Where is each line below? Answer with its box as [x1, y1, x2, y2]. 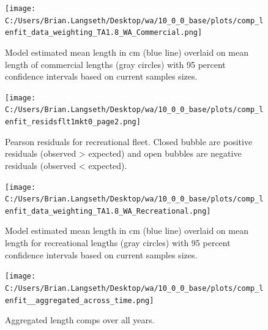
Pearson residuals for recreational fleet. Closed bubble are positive [5, 135, 253, 148]
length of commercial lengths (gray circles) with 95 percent [5, 58, 226, 70]
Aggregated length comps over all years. [5, 313, 155, 326]
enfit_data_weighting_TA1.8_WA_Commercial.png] [5, 28, 203, 37]
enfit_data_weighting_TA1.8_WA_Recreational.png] [5, 206, 211, 216]
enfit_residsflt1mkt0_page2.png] [5, 118, 141, 127]
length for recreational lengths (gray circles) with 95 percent [5, 236, 231, 249]
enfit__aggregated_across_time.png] [5, 296, 154, 305]
